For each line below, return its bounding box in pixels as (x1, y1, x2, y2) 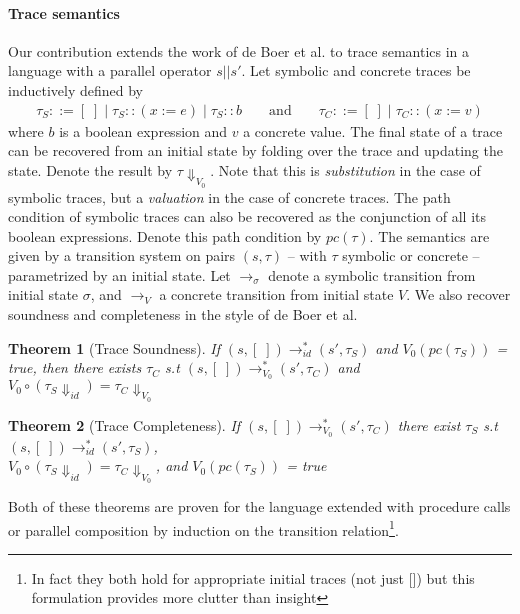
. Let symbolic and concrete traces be (241, 60, 471, 81)
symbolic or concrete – (342, 245, 480, 266)
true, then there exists (8, 357, 142, 378)
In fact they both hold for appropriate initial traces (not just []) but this (31, 567, 475, 588)
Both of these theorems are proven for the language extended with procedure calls (8, 495, 511, 516)
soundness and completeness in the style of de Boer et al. (8, 304, 358, 325)
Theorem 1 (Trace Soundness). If (8, 337, 220, 358)
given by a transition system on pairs (8, 245, 236, 266)
